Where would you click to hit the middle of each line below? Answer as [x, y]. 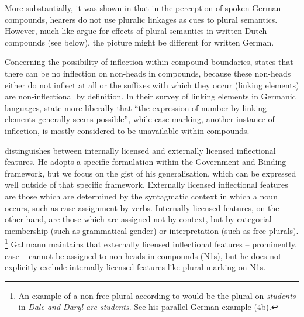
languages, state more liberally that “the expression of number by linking [136, 107]
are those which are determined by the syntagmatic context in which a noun [141, 196]
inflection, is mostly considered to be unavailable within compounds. [127, 130]
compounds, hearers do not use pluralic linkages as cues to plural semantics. [141, 19]
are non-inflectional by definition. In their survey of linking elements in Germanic [150, 96]
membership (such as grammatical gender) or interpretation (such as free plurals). [152, 230]
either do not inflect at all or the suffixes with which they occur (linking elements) [152, 85]
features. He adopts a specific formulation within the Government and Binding [146, 162]
